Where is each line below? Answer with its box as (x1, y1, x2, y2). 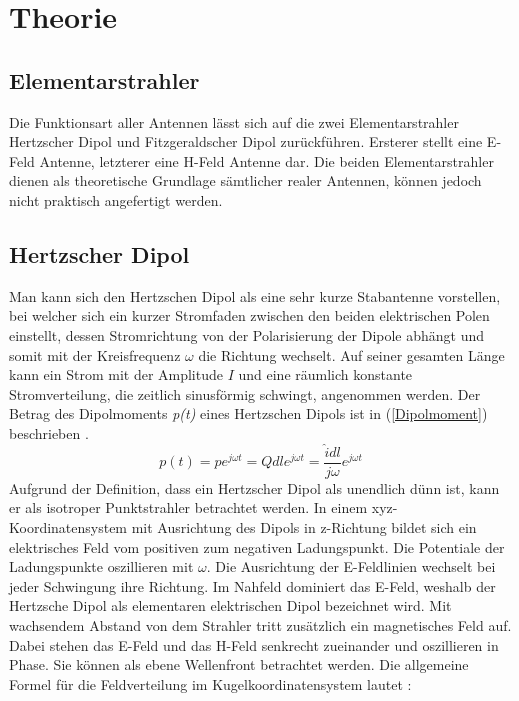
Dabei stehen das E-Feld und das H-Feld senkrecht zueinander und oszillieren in (9, 634, 499, 655)
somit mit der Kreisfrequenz (9, 344, 181, 365)
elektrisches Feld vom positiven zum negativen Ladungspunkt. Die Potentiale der (9, 536, 505, 557)
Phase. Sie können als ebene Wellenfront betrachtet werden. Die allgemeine (9, 654, 469, 675)
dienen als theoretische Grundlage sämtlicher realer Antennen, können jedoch (9, 170, 482, 191)
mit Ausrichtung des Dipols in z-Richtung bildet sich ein (131, 516, 477, 537)
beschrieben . (9, 422, 89, 443)
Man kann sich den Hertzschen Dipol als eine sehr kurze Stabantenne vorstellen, (9, 285, 501, 306)
